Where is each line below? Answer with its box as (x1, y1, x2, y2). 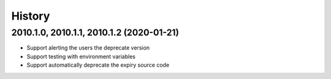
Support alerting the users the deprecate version (26, 44, 150, 51)
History (11, 9, 50, 23)
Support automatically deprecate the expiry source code (26, 61, 170, 69)
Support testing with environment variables (26, 53, 136, 60)
